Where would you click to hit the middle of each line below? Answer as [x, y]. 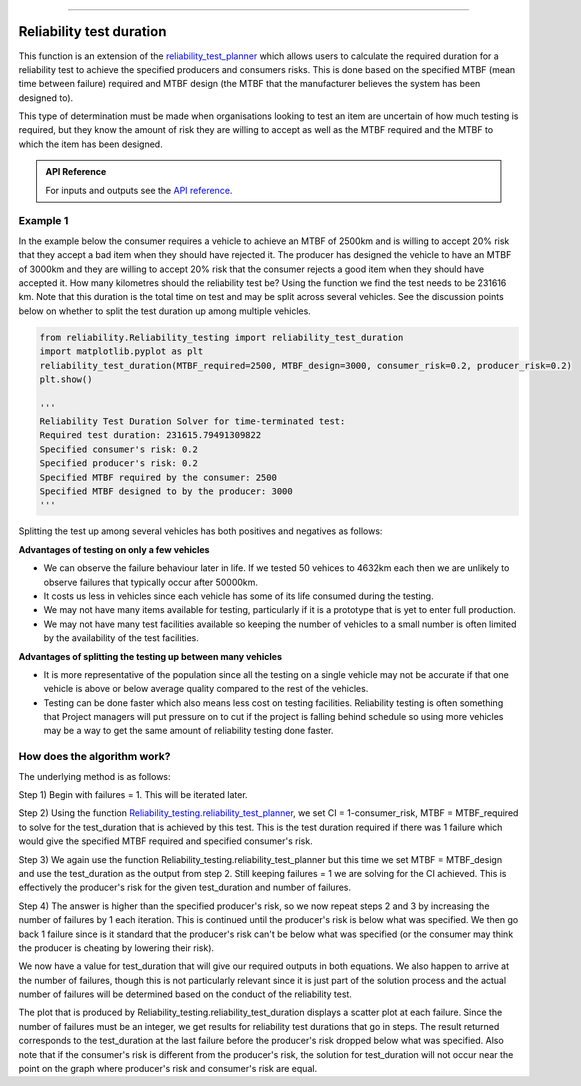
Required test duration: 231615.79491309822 [150, 435]
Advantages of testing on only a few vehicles [114, 549]
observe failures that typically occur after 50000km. [151, 582]
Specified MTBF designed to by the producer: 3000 [166, 491]
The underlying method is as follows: [94, 776]
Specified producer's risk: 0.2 [119, 463]
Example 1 [43, 221]
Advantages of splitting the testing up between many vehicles [150, 656]
